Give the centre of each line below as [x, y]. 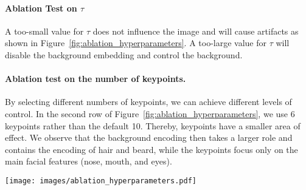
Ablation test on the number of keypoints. [96, 79]
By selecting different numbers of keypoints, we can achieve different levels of [148, 102]
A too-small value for [44, 31]
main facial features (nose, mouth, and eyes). [89, 161]
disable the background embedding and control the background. [124, 54]
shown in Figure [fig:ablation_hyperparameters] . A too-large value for [136, 43]
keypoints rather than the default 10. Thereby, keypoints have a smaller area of [153, 125]
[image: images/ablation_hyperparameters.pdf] [101, 181]
